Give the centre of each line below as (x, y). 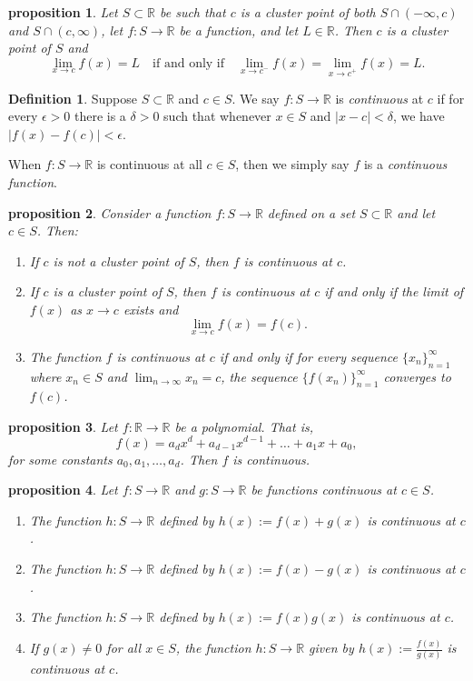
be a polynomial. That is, (244, 426)
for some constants (60, 459)
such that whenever (217, 116)
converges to (417, 376)
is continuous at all (149, 164)
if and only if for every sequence (308, 356)
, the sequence (259, 376)
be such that (192, 12)
